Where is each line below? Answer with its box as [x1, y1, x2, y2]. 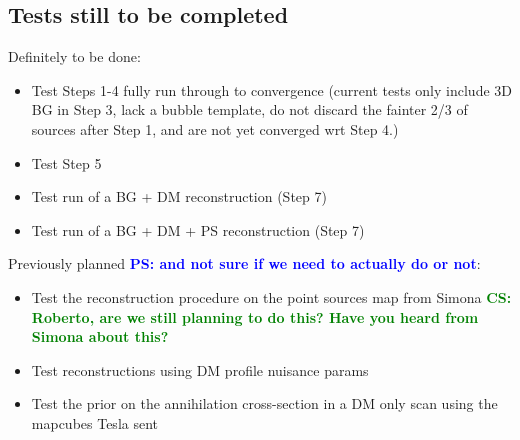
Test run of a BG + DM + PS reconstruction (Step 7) [31, 219, 365, 240]
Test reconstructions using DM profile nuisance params [31, 359, 369, 380]
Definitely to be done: [8, 46, 141, 67]
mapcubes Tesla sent [31, 412, 159, 433]
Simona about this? [31, 326, 169, 347]
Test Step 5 [31, 152, 102, 173]
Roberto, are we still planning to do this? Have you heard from [31, 306, 479, 327]
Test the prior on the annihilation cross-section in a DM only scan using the [31, 393, 498, 414]
